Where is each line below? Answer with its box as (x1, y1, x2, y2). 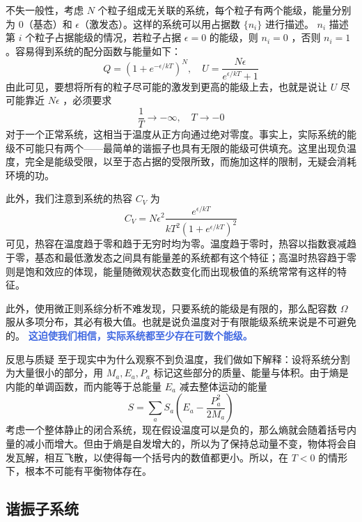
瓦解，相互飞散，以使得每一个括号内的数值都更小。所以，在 (15, 450, 288, 464)
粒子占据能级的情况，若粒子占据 (35, 30, 182, 45)
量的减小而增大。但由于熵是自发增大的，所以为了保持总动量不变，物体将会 (6, 436, 347, 451)
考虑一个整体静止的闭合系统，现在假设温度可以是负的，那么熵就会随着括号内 (6, 422, 356, 437)
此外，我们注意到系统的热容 (6, 191, 132, 206)
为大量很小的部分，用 (6, 365, 103, 380)
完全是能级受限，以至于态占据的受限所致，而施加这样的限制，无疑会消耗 (24, 154, 356, 169)
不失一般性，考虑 (6, 3, 84, 17)
